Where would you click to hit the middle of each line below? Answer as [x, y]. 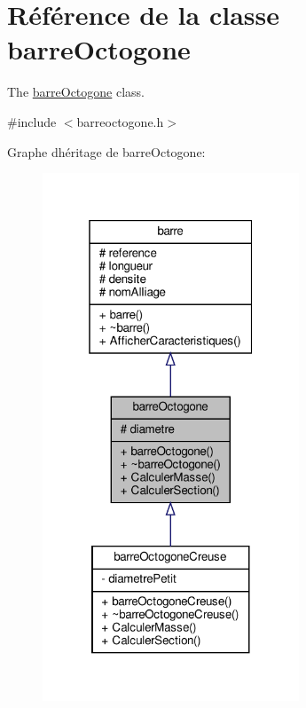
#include [32, 121]
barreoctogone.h [120, 121]
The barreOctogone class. [76, 92]
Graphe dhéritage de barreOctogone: [106, 151]
